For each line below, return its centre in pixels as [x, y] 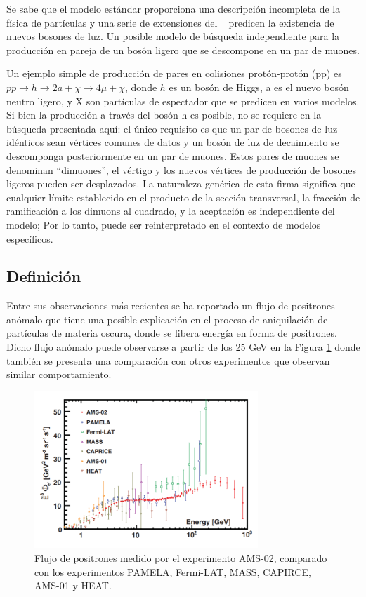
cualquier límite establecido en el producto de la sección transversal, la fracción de [183, 197]
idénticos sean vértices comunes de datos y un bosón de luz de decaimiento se [173, 142]
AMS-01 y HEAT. [73, 585]
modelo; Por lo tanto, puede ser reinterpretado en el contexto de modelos [164, 224]
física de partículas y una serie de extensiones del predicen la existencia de [170, 22]
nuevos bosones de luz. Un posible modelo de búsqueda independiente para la [173, 36]
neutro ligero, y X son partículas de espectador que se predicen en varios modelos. [183, 101]
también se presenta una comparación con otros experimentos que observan [168, 360]
